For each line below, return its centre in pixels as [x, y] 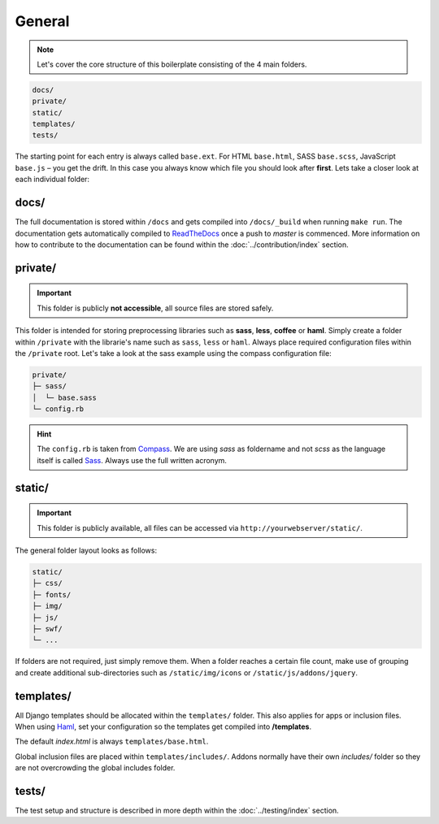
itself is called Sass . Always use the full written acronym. [132, 460]
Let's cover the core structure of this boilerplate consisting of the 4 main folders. [172, 64]
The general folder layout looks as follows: [86, 551]
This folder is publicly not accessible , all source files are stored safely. [155, 308]
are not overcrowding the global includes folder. [95, 768]
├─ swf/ [47, 629]
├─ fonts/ [52, 594]
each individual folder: [52, 180]
